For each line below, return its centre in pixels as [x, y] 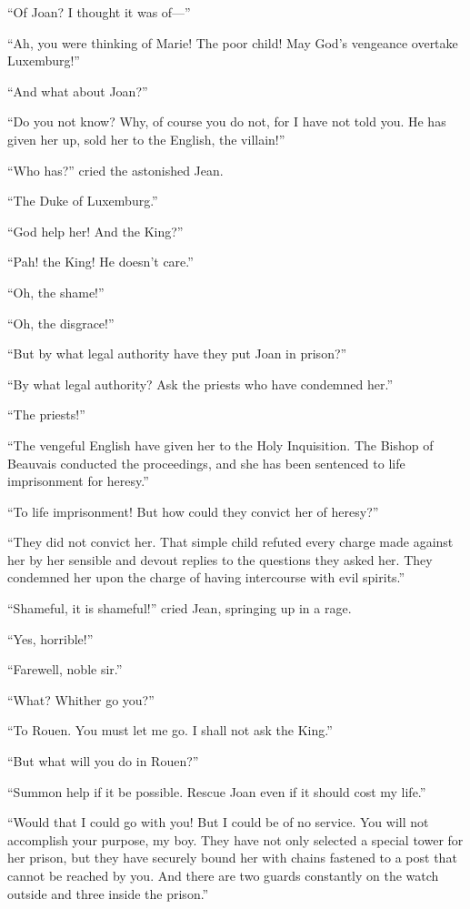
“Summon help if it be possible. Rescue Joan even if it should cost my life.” [217, 791]
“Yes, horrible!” [50, 638]
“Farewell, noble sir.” [65, 669]
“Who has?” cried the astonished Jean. [115, 170]
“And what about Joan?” [78, 91]
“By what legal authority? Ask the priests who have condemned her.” [200, 384]
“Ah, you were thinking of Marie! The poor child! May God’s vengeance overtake [233, 42]
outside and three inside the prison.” [108, 893]
